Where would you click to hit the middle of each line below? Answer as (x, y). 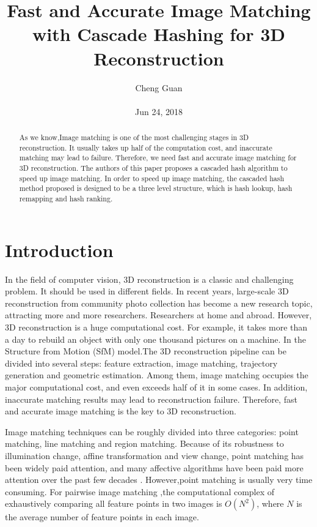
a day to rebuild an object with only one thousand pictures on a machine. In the (155, 339)
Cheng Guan (159, 87)
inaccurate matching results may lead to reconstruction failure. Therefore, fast (151, 399)
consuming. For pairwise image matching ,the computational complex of (140, 491)
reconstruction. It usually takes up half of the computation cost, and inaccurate (146, 147)
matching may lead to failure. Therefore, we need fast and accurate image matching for (158, 158)
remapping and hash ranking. (66, 199)
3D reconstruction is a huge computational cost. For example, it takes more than (156, 327)
